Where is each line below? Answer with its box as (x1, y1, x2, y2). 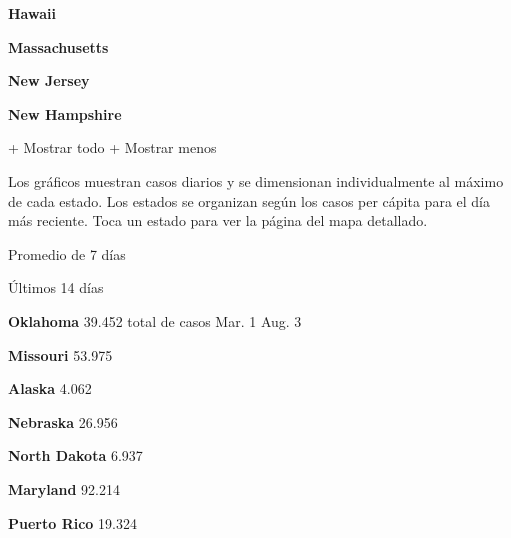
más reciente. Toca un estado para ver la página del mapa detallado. (8, 210, 428, 231)
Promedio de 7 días (8, 243, 126, 264)
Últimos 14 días (8, 277, 104, 298)
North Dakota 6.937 (8, 445, 143, 466)
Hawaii (8, 3, 56, 23)
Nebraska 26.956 (8, 411, 118, 432)
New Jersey (8, 70, 90, 91)
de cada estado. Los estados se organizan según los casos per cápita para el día (8, 190, 490, 211)
